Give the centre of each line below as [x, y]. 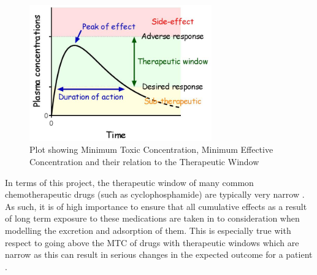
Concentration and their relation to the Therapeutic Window [144, 161]
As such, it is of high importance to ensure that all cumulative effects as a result [156, 206]
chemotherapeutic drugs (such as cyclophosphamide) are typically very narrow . [155, 194]
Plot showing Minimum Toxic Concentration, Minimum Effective [151, 149]
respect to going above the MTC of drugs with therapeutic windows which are [152, 242]
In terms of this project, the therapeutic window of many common [129, 182]
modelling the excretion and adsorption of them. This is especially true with [148, 230]
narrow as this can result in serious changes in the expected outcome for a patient [159, 254]
